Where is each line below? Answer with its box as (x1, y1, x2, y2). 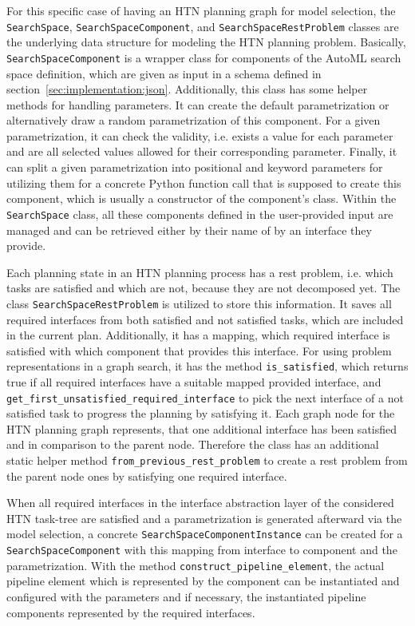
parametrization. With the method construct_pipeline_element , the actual (6, 557, 385, 573)
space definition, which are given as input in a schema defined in (6, 65, 322, 81)
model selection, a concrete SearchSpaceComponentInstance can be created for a (6, 525, 403, 542)
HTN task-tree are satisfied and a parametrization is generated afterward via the (6, 509, 402, 526)
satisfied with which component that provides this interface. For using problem (6, 342, 392, 359)
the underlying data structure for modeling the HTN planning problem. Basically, (6, 34, 406, 50)
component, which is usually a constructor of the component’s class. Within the (6, 190, 397, 207)
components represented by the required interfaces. (6, 604, 255, 620)
